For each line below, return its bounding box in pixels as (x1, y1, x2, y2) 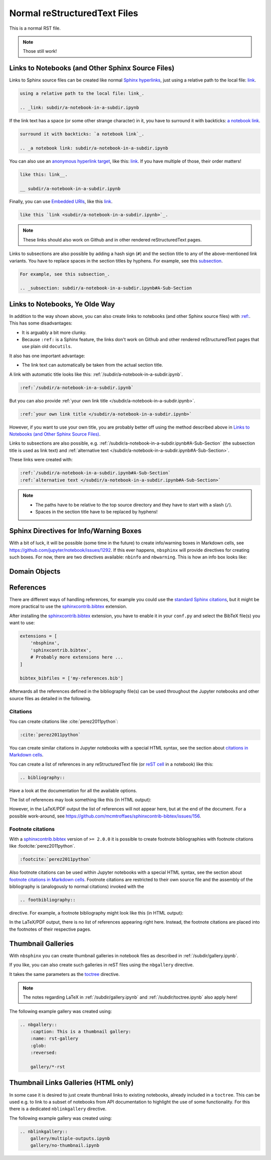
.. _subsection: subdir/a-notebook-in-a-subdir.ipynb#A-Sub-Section (20, 285, 192, 291)
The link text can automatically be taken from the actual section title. (22, 362, 163, 368)
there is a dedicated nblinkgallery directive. (9, 1106, 106, 1112)
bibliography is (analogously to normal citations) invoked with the (9, 883, 144, 890)
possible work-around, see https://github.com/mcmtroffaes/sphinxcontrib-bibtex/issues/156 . (9, 813, 201, 819)
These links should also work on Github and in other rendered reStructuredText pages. (23, 236, 202, 242)
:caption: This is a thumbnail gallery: (30, 1029, 131, 1035)
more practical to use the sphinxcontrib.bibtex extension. (9, 604, 127, 610)
